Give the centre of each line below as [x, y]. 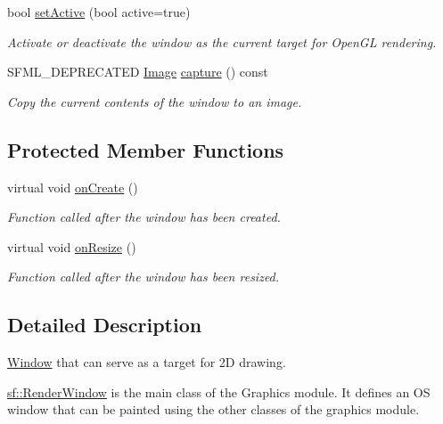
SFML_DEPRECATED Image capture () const [138, 72]
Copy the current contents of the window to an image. [155, 101]
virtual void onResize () [72, 246]
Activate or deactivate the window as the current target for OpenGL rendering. [222, 41]
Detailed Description [105, 325]
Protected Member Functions [146, 149]
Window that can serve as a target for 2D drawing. [147, 362]
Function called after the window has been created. [144, 217]
